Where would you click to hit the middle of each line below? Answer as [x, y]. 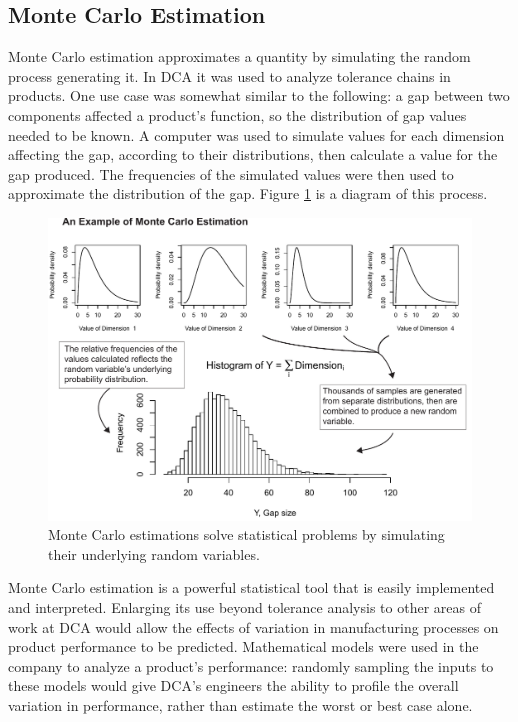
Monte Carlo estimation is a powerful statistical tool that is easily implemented [251, 587]
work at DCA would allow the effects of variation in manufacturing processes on [253, 626]
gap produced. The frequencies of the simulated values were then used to [231, 173]
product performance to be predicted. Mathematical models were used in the [243, 646]
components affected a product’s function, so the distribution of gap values [237, 114]
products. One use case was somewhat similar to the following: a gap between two [259, 95]
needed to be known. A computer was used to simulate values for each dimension [256, 134]
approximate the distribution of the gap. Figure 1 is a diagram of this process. [248, 193]
